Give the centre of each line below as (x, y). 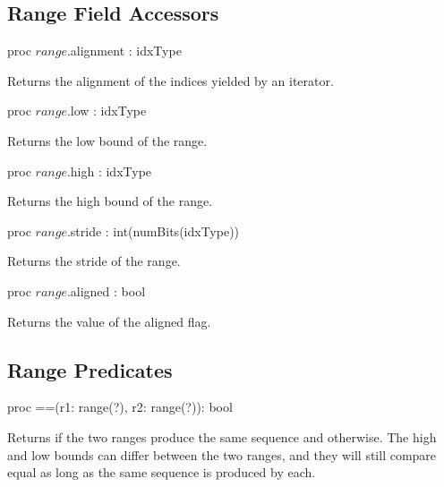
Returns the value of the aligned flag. (109, 321)
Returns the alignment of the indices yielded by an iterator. (171, 80)
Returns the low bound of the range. (107, 140)
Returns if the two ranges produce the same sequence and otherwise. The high (222, 436)
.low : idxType (107, 111)
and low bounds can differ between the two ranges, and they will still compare (222, 454)
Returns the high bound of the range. (110, 201)
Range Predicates (90, 369)
